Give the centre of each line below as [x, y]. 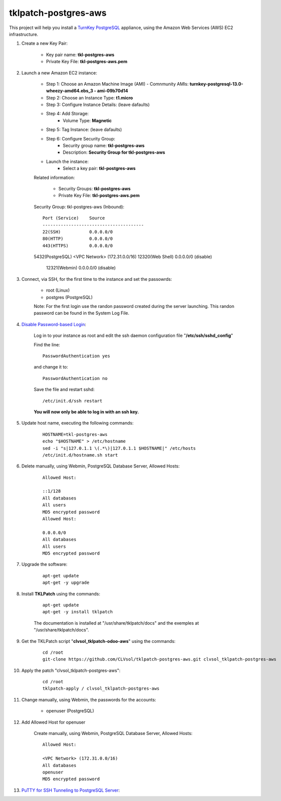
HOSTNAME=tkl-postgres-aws [75, 434]
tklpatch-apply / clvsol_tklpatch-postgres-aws [101, 689]
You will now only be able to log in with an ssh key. [86, 412]
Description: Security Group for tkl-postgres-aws [114, 152]
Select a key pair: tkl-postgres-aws [99, 168]
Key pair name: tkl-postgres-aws [80, 55]
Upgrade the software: [44, 565]
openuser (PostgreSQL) [70, 711]
